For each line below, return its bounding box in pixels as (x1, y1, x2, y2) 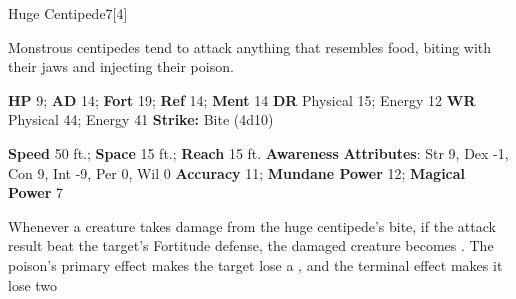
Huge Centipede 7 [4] (8, 3, 128, 23)
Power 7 (8, 182, 64, 203)
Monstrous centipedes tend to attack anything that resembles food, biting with (8, 36, 492, 57)
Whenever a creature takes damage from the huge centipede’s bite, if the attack (8, 215, 496, 236)
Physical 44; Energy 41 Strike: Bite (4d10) (8, 109, 274, 130)
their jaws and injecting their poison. (8, 56, 234, 77)
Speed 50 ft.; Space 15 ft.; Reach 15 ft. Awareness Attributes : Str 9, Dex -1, (8, 142, 509, 163)
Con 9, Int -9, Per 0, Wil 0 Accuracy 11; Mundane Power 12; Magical (8, 162, 466, 183)
